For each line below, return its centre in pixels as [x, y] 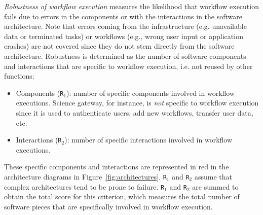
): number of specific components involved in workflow [151, 93]
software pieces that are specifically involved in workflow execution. [108, 206]
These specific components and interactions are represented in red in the [117, 167]
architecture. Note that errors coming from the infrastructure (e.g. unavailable [125, 26]
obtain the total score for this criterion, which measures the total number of [122, 196]
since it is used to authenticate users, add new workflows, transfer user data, [135, 113]
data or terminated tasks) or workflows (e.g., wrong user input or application [124, 36]
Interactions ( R [39, 140]
